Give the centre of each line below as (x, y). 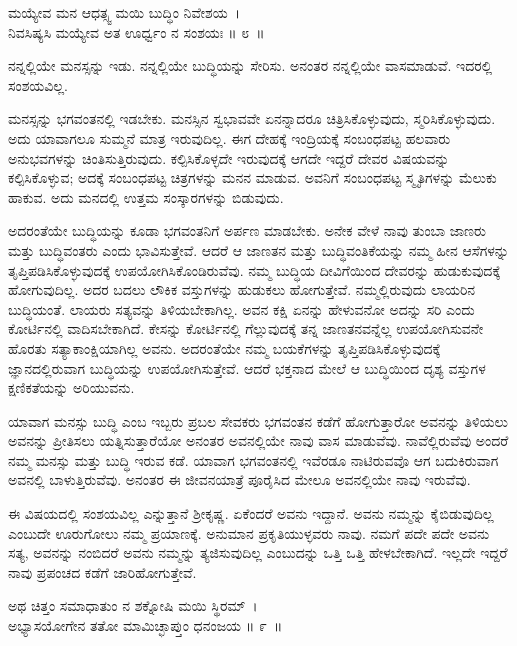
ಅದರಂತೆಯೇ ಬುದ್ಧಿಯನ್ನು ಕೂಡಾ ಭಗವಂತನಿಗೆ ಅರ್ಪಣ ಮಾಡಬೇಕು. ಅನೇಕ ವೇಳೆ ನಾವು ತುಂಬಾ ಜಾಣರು (247, 230)
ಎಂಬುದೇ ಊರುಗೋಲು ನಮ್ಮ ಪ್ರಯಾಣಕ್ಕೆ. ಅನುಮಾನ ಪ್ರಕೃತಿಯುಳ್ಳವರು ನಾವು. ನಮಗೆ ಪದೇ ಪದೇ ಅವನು (249, 532)
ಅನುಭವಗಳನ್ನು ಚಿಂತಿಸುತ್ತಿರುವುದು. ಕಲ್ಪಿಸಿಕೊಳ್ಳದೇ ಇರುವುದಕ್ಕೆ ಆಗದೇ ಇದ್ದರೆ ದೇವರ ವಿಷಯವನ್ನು (229, 157)
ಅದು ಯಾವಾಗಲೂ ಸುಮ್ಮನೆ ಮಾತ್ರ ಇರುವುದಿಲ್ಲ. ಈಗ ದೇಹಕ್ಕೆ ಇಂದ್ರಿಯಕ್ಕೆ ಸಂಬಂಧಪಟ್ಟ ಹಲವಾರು (229, 137)
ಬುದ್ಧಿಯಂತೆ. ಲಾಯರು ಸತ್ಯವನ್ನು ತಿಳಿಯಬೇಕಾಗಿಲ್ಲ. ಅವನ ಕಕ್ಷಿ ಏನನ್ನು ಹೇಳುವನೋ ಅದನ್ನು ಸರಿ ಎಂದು (241, 308)
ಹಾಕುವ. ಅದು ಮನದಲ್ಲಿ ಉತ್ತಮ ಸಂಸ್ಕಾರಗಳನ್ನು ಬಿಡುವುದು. (146, 196)
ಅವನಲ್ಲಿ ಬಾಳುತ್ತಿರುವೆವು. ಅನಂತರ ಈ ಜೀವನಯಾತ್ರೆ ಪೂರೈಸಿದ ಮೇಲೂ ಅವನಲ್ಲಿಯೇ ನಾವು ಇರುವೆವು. (239, 479)
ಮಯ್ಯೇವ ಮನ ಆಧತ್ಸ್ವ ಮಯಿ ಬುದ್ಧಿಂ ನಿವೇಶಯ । (124, 12)
